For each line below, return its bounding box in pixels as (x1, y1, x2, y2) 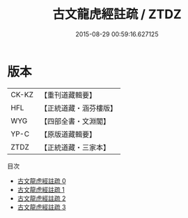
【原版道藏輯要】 (40, 129, 96, 139)
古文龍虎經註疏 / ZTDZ (52, 6, 182, 22)
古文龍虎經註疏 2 (17, 194, 66, 203)
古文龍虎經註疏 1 (17, 185, 65, 194)
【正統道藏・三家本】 (40, 143, 110, 152)
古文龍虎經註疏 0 (17, 176, 66, 185)
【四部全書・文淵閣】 (40, 116, 110, 126)
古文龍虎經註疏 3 (17, 203, 66, 211)
